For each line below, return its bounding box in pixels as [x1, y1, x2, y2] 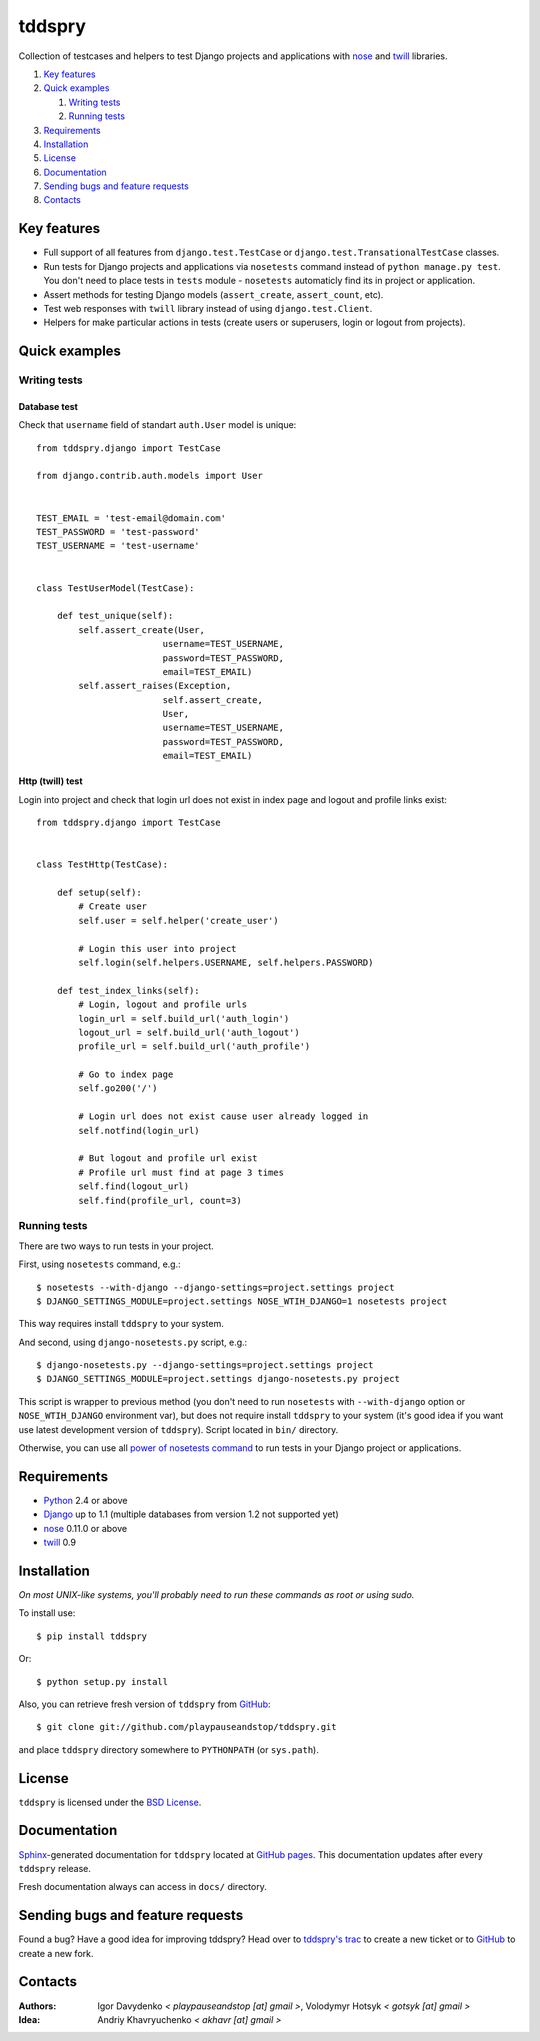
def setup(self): [56, 887, 142, 898]
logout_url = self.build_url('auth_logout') [78, 1026, 300, 1038]
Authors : [18, 2000, 57, 2012]
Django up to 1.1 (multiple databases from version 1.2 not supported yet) [43, 1508, 339, 1520]
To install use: [18, 1607, 76, 1619]
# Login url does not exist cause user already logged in [78, 1111, 369, 1122]
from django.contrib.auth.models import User [36, 470, 264, 482]
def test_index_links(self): [56, 985, 200, 996]
